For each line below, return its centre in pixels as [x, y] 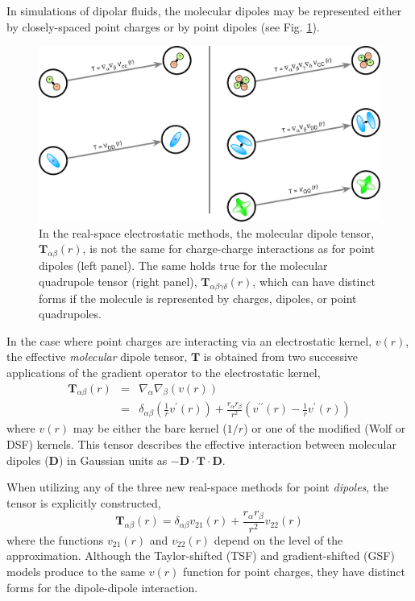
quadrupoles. [70, 314]
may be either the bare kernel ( [150, 428]
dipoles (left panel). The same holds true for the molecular [183, 265]
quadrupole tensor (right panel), [118, 281]
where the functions [55, 539]
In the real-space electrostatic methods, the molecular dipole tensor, [207, 232]
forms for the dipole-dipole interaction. [102, 587]
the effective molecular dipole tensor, [97, 356]
